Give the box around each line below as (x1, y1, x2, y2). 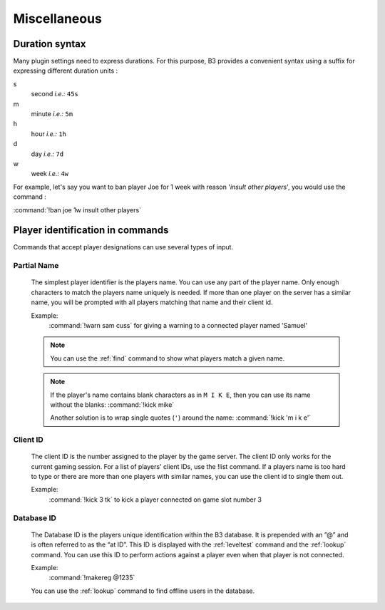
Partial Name (13, 261, 59, 271)
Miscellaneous (13, 11, 103, 26)
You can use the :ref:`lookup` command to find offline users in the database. (31, 586, 255, 595)
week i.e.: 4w (31, 170, 69, 178)
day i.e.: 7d (31, 150, 64, 158)
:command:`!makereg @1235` (48, 574, 135, 582)
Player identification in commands (13, 224, 169, 237)
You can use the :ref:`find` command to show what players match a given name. (50, 353, 285, 363)
